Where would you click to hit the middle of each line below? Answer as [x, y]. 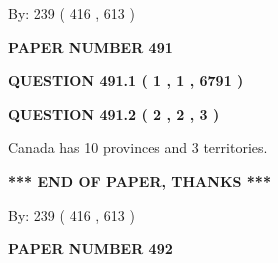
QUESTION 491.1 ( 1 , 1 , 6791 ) [126, 80]
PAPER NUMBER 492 [90, 248]
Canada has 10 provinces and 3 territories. [138, 147]
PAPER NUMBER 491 [90, 46]
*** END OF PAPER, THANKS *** [139, 180]
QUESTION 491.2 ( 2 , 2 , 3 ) [114, 113]
